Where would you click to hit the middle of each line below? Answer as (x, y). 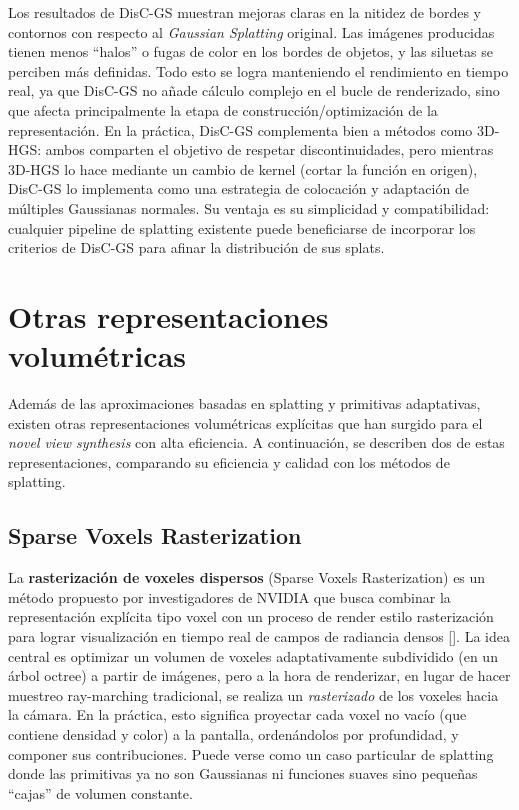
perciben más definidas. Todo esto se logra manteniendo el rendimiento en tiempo (258, 70)
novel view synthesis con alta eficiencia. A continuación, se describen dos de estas (256, 442)
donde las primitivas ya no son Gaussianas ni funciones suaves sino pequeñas (243, 773)
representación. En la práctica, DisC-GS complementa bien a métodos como (240, 129)
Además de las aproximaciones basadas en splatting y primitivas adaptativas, (244, 403)
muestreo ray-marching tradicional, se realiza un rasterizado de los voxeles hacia (253, 694)
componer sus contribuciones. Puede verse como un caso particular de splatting (251, 753)
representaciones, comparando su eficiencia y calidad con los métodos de (229, 461)
